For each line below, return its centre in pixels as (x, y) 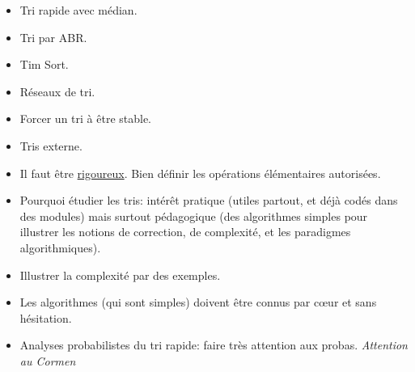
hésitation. (46, 317)
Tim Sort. (44, 64)
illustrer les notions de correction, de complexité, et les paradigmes (185, 232)
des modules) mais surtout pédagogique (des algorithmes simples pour (194, 216)
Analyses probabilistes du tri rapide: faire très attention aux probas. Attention (214, 345)
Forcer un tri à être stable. (86, 118)
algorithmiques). (60, 247)
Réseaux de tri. (57, 91)
